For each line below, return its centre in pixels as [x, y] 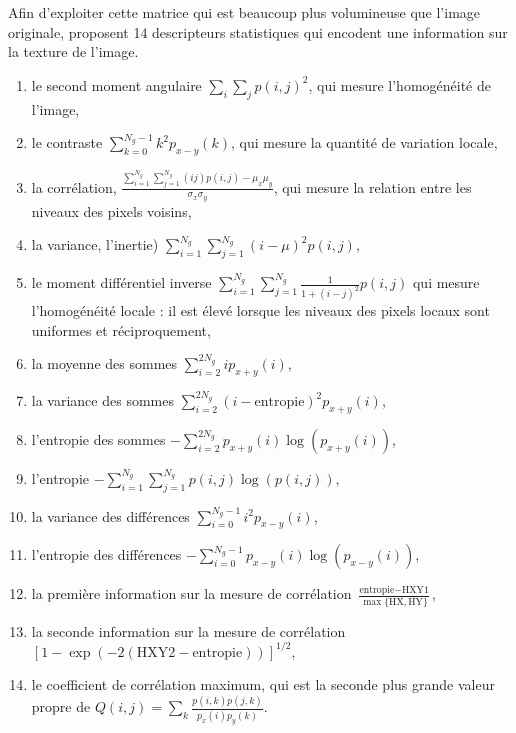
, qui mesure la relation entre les [372, 186]
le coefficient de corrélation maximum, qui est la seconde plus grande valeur [263, 684]
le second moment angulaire [116, 84]
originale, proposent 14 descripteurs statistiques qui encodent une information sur [258, 31]
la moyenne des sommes [104, 363]
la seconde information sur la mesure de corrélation [188, 630]
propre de [61, 706]
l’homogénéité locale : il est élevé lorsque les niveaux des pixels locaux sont [260, 310]
